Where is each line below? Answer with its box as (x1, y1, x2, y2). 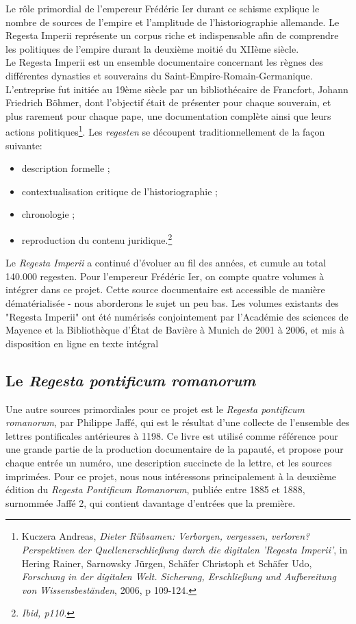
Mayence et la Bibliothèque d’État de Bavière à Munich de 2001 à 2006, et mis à (5, 323, 344, 337)
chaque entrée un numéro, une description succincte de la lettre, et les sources (5, 455, 332, 469)
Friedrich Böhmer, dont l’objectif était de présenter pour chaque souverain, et (5, 95, 331, 110)
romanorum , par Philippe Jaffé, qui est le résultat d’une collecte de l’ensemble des (5, 415, 350, 429)
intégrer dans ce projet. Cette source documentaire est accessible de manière (5, 282, 325, 297)
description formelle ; (21, 161, 110, 175)
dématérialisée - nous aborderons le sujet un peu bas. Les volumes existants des (5, 296, 339, 310)
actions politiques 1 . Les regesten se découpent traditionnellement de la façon (5, 123, 325, 138)
